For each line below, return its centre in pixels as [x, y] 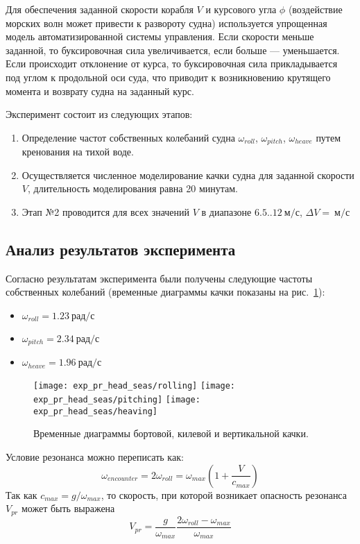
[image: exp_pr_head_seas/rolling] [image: [135, 386]
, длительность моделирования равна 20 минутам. [132, 188]
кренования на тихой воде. [78, 152]
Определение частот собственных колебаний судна [128, 137]
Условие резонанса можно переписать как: [95, 456]
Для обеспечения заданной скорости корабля [100, 9]
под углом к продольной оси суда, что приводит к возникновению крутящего [168, 77]
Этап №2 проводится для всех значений [106, 211]
